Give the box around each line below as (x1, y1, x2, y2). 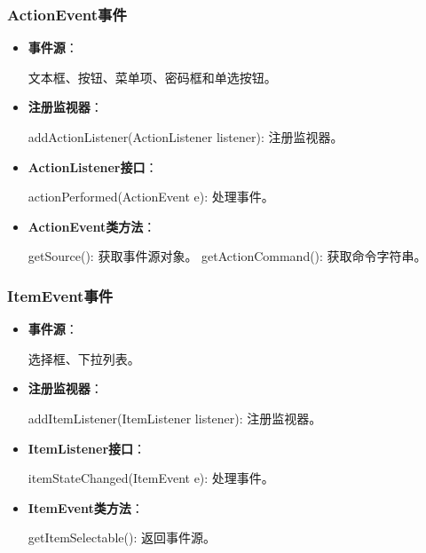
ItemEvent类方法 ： (28, 498, 144, 517)
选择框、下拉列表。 (28, 349, 140, 367)
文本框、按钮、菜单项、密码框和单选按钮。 (28, 67, 277, 86)
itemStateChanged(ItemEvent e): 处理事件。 (28, 469, 274, 487)
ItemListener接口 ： (28, 438, 146, 457)
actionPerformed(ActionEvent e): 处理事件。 (28, 187, 274, 206)
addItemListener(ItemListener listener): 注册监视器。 (28, 408, 322, 427)
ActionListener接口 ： (28, 157, 158, 176)
